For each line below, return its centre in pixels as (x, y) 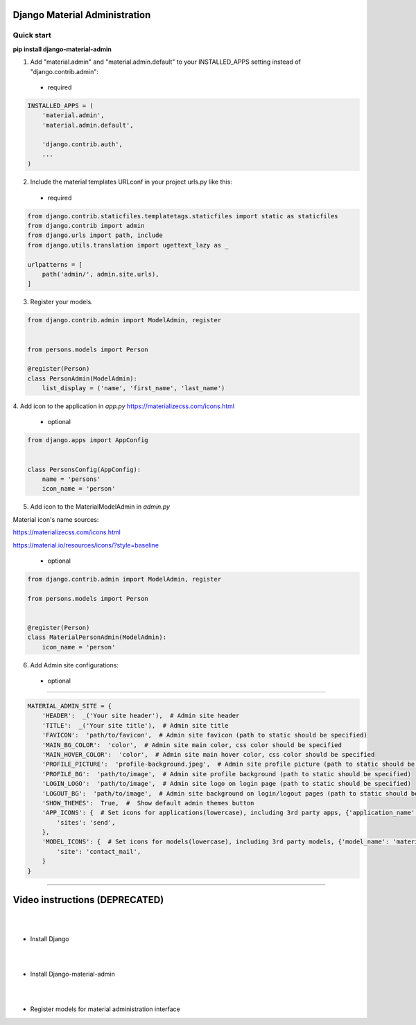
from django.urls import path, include (95, 235)
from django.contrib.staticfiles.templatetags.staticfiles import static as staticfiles (183, 216)
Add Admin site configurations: (75, 665)
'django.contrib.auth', (82, 144)
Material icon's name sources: (56, 519)
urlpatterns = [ (55, 264)
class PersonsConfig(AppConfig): (84, 469)
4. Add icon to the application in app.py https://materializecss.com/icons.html (124, 406)
